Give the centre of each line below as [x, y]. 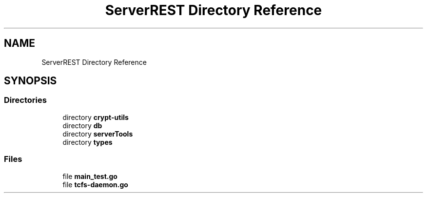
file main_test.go [90, 176]
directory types [87, 142]
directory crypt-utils [96, 117]
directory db [82, 125]
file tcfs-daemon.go [95, 184]
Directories [25, 100]
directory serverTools [98, 134]
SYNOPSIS [30, 81]
